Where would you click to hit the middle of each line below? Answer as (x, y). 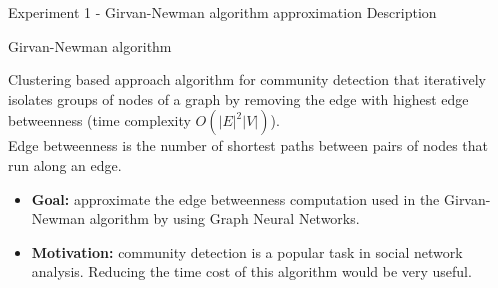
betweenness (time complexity (99, 120)
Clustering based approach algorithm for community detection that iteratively (247, 79)
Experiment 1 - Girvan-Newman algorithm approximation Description (222, 12)
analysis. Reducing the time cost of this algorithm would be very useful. (251, 271)
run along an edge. (65, 164)
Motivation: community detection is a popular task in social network (247, 251)
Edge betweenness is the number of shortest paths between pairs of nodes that (248, 145)
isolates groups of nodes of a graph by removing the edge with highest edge (238, 98)
